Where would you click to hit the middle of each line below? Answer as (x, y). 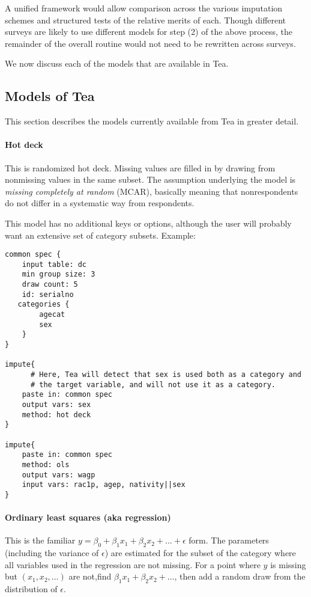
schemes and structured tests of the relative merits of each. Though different (146, 20)
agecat (52, 315)
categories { (44, 305)
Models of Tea (50, 96)
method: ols (46, 464)
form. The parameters (229, 540)
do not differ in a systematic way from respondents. (100, 203)
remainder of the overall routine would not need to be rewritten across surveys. (150, 43)
